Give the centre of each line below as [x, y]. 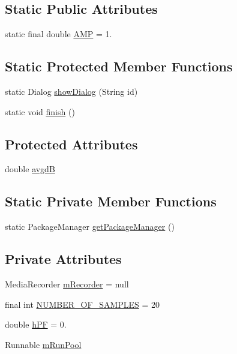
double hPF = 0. [36, 324]
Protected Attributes [71, 144]
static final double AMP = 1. [58, 34]
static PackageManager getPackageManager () [90, 226]
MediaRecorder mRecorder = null [67, 283]
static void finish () [40, 111]
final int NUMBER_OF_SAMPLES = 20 [82, 304]
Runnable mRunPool [43, 344]
